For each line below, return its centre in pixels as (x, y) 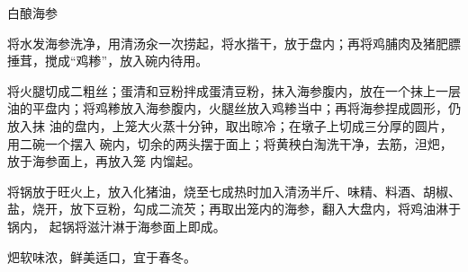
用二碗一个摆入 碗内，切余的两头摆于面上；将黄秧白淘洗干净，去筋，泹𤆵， (230, 143)
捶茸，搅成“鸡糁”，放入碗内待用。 (108, 61)
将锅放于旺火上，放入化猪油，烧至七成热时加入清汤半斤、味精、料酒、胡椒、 (234, 191)
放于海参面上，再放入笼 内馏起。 (104, 161)
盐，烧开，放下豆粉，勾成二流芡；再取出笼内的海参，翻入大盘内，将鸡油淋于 (234, 209)
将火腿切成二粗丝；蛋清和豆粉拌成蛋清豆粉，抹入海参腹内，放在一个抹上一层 (234, 90)
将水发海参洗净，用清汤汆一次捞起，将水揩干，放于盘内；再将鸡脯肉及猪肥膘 (234, 43)
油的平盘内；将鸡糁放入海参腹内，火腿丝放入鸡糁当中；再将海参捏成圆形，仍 (234, 108)
